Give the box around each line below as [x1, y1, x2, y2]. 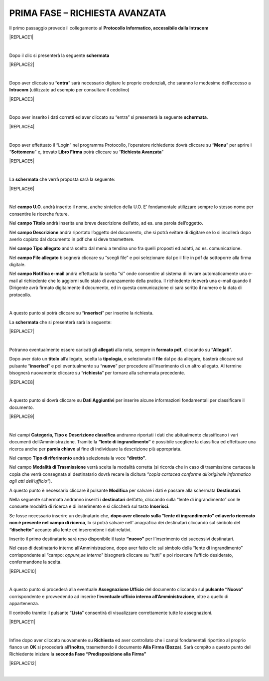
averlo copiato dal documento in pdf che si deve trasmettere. [9, 236, 134, 242]
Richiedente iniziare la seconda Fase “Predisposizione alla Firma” [9, 651, 146, 657]
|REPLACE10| [9, 568, 36, 574]
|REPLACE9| [9, 413, 35, 419]
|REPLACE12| [9, 660, 36, 666]
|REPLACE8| [9, 379, 35, 385]
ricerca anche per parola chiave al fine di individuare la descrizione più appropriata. [9, 446, 182, 452]
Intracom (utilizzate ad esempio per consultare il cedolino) [9, 87, 130, 93]
